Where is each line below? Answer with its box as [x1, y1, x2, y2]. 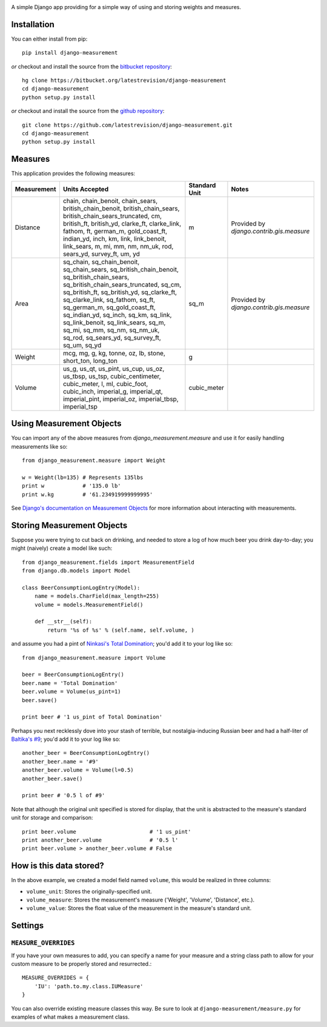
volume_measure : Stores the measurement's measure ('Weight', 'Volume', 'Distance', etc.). [26, 896, 255, 903]
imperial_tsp [62, 402, 98, 410]
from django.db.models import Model [22, 567, 131, 574]
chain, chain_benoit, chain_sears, [62, 196, 157, 205]
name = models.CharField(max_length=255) [34, 593, 160, 600]
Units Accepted [62, 185, 109, 193]
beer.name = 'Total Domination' [22, 680, 118, 686]
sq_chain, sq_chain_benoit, [62, 258, 140, 266]
